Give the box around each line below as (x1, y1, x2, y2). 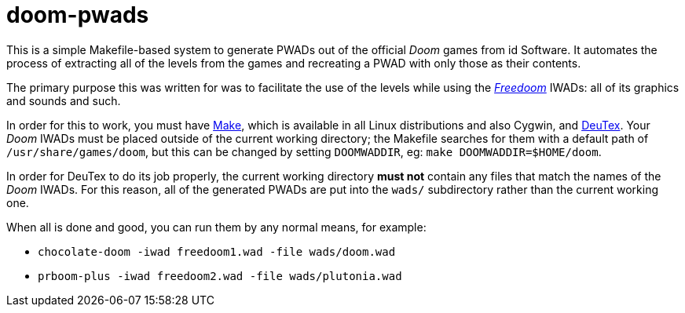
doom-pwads (6, 2, 149, 28)
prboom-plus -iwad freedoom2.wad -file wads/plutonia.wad (38, 269, 402, 282)
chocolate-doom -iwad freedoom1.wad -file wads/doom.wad (38, 245, 396, 258)
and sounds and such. (6, 93, 121, 107)
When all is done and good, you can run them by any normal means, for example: (6, 220, 427, 234)
